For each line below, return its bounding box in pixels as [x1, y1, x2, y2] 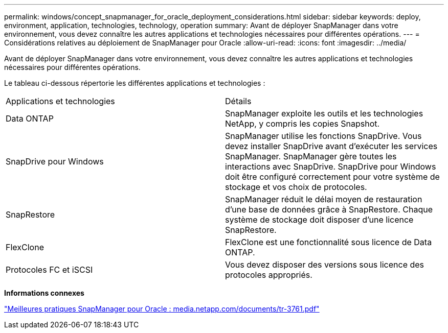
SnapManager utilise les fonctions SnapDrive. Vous [225, 131, 422, 141]
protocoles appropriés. [225, 270, 312, 280]
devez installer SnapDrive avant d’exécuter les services [225, 141, 438, 151]
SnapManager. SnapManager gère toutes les [225, 151, 397, 161]
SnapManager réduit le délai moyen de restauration [225, 194, 422, 204]
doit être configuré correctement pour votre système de [225, 172, 440, 182]
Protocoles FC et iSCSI [6, 265, 93, 275]
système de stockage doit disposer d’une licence [225, 215, 414, 225]
